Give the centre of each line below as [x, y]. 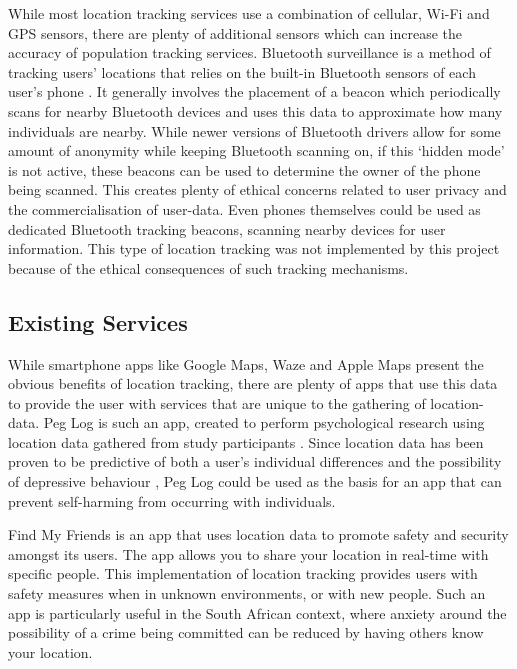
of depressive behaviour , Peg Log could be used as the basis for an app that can [255, 481]
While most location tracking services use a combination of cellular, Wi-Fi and [249, 13]
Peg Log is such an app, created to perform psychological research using [264, 422]
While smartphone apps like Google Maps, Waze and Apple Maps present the [246, 363]
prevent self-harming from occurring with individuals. [172, 500]
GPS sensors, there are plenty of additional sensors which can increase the [235, 32]
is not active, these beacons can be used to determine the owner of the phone [244, 169]
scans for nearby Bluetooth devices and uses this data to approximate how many [255, 110]
